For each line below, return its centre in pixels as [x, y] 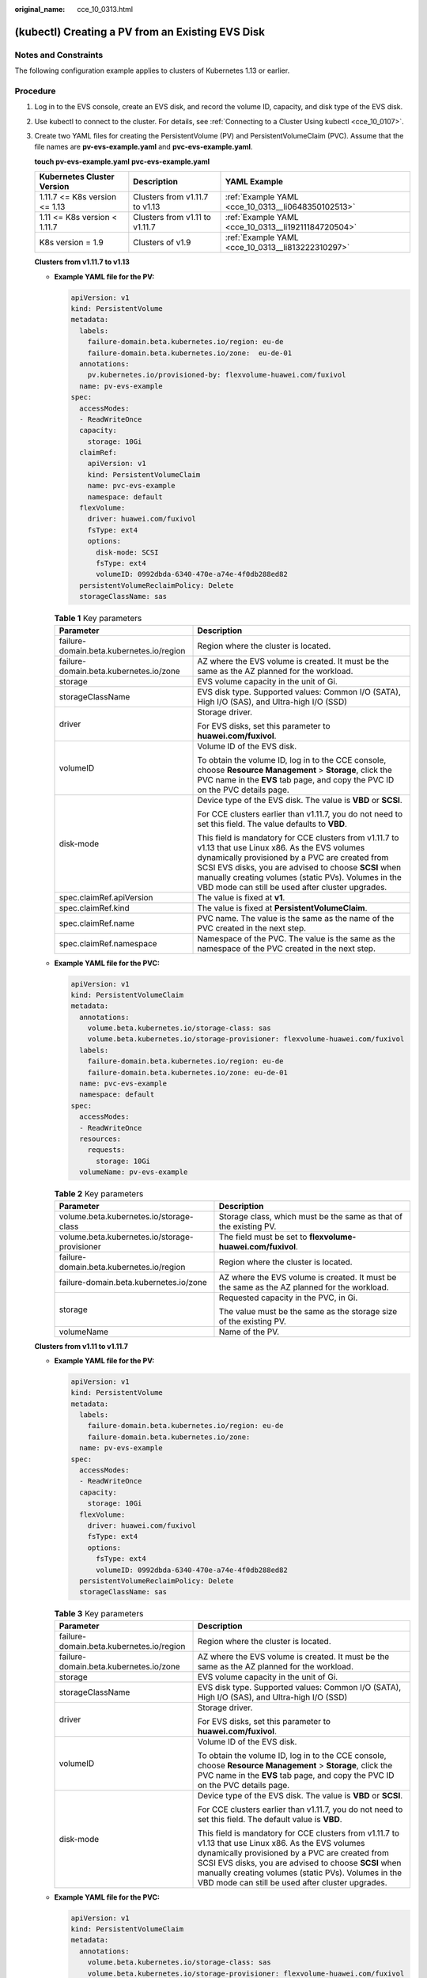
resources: [100, 1139]
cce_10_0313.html [105, 9]
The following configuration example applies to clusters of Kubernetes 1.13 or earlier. [152, 70]
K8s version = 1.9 [72, 243]
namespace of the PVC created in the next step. [286, 948]
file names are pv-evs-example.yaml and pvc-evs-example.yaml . [144, 147]
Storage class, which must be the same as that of [311, 1216]
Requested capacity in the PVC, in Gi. [288, 1298]
